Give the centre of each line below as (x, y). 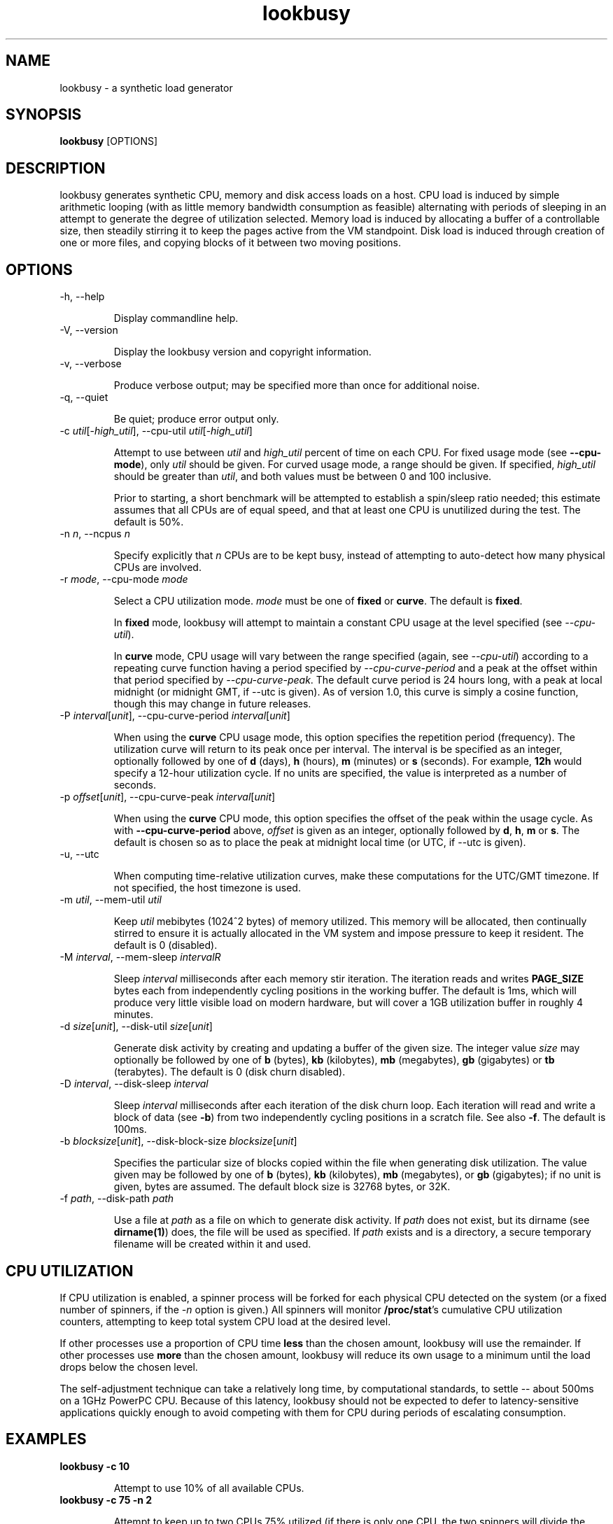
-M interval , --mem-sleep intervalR (140, 957)
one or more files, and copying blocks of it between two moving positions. (231, 243)
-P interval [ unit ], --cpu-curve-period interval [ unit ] (175, 716)
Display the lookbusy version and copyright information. (242, 352)
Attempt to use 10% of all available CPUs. (209, 1488)
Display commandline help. (176, 318)
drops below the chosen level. (129, 1367)
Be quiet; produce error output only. (196, 419)
